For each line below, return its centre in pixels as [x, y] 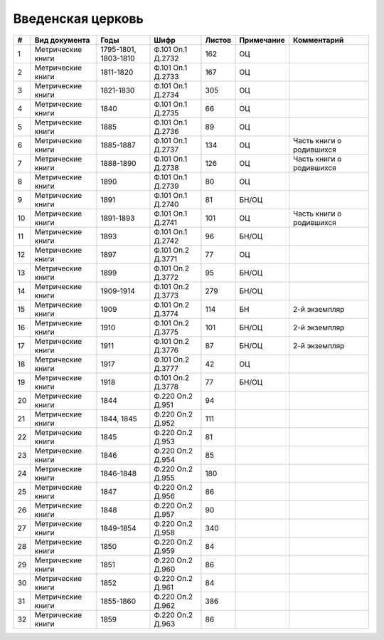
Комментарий [318, 40]
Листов [218, 40]
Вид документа [62, 40]
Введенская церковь [78, 19]
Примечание [262, 40]
